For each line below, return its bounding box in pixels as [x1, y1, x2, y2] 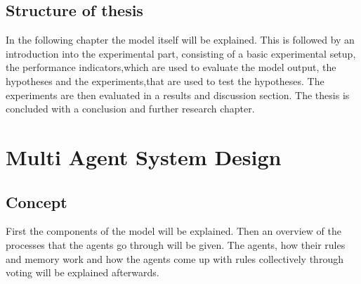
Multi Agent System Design [6, 142, 282, 171]
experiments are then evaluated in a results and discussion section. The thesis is [6, 87, 350, 102]
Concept [6, 191, 67, 212]
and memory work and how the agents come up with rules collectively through [6, 251, 343, 266]
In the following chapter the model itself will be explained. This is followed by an [6, 32, 355, 47]
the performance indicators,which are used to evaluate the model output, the [6, 60, 336, 75]
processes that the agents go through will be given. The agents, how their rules [6, 237, 346, 252]
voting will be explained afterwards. [6, 265, 159, 280]
